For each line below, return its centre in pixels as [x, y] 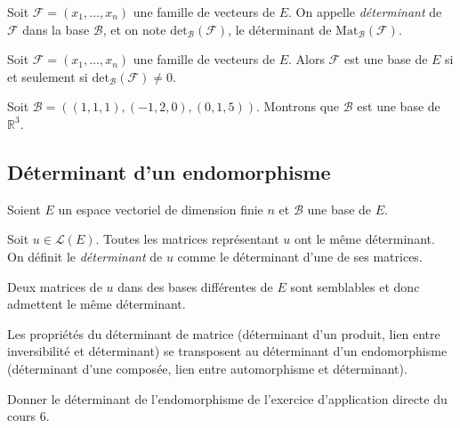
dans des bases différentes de [195, 286]
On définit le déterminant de [85, 256]
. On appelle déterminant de [365, 12]
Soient [24, 209]
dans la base [56, 29]
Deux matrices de [55, 286]
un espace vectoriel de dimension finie [161, 209]
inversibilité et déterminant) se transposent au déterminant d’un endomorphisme [227, 351]
